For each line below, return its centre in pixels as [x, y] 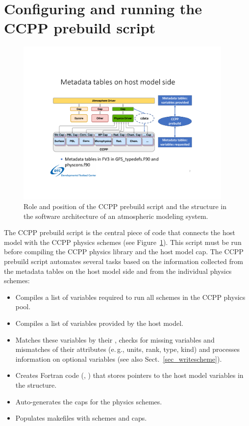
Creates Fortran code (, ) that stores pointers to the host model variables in [129, 375]
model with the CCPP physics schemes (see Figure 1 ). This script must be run [123, 242]
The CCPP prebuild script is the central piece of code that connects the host [120, 232]
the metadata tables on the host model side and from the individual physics [118, 271]
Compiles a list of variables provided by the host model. [100, 323]
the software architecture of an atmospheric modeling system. [116, 216]
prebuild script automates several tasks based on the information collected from [124, 261]
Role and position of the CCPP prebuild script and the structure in [125, 206]
